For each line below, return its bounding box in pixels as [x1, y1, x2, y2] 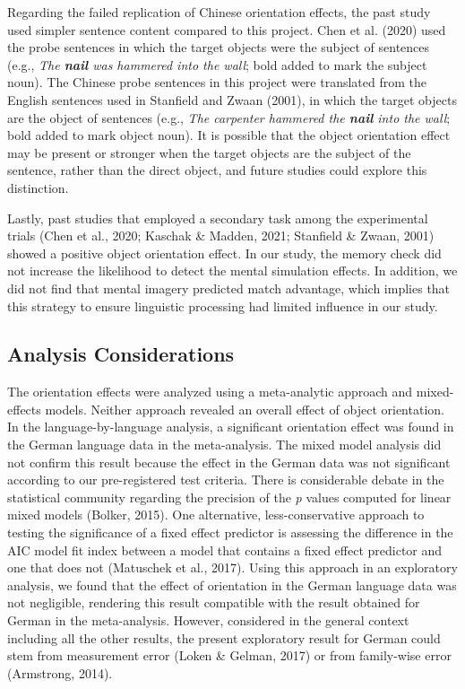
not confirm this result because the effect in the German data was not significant [7, 452, 451, 471]
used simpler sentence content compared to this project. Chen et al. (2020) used [7, 20, 446, 39]
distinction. [7, 178, 69, 196]
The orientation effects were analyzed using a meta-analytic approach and [7, 382, 413, 401]
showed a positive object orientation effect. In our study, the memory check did [7, 243, 442, 262]
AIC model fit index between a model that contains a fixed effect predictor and [7, 540, 443, 559]
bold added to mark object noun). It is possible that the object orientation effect [7, 126, 451, 144]
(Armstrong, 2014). [7, 663, 113, 682]
